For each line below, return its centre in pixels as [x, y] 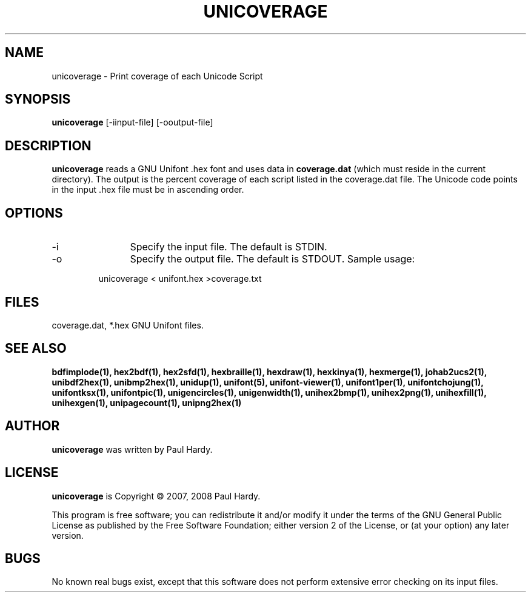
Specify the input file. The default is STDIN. [229, 247]
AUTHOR [32, 426]
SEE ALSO [36, 349]
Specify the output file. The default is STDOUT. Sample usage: [272, 259]
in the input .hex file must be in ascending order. [148, 190]
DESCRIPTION [48, 145]
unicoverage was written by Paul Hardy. [132, 449]
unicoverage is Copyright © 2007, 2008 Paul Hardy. [156, 496]
